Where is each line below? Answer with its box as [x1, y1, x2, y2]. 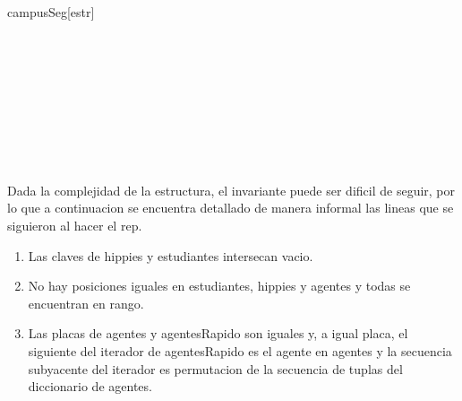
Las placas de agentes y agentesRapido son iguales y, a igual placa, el [28, 324, 408, 343]
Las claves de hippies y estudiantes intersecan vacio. [28, 246, 313, 265]
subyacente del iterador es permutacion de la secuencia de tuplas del [28, 359, 403, 378]
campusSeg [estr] [7, 3, 95, 21]
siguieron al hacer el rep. [7, 215, 142, 234]
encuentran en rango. [28, 293, 144, 312]
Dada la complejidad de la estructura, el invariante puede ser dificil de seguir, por [7, 180, 456, 199]
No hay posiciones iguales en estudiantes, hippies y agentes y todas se [28, 276, 411, 295]
